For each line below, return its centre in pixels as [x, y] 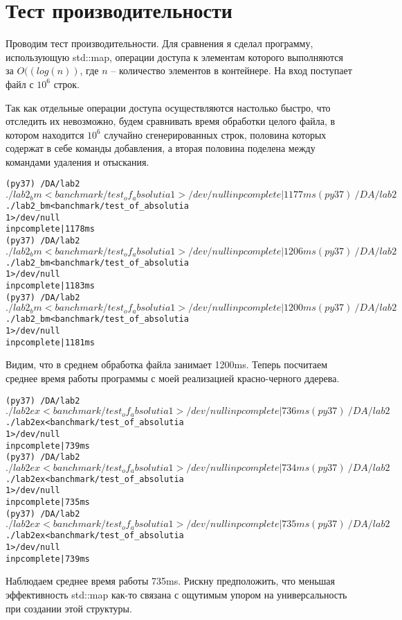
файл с [20, 84]
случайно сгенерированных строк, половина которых [215, 134]
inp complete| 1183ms [50, 286]
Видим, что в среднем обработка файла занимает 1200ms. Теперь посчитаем [167, 364]
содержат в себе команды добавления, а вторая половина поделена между [161, 148]
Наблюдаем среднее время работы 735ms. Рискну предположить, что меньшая [170, 581]
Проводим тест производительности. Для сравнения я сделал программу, [159, 43]
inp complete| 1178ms [50, 229]
